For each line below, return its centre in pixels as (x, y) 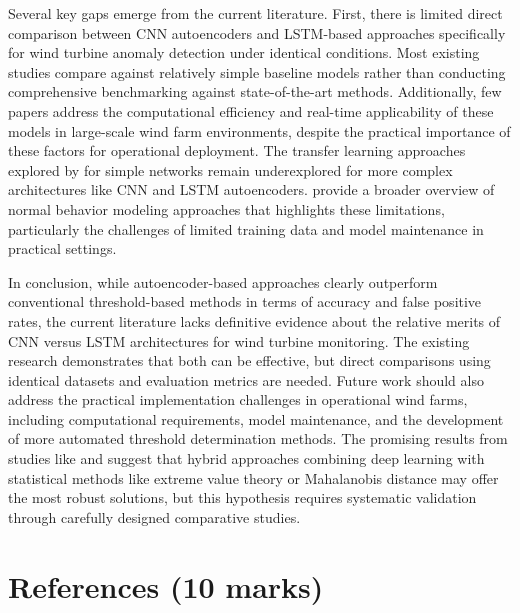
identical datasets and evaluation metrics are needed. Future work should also (246, 379)
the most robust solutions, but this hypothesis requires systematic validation (242, 497)
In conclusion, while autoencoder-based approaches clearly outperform (223, 281)
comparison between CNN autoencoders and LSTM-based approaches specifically (257, 32)
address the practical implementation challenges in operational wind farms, (238, 399)
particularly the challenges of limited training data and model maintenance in (246, 228)
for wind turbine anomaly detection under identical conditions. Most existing (244, 52)
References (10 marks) (166, 585)
